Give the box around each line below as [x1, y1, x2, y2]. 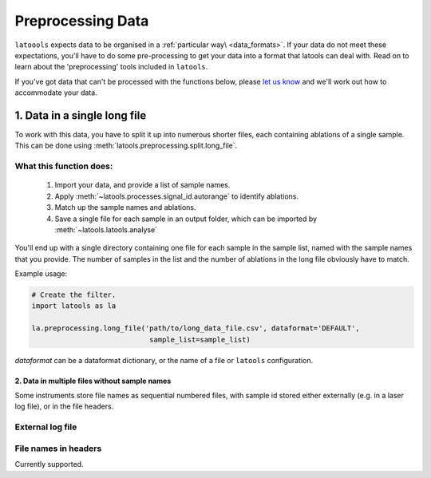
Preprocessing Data [14, 12, 149, 30]
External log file [14, 421, 77, 433]
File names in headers [14, 443, 102, 454]
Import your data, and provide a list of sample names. [54, 180, 231, 190]
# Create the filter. [31, 290, 117, 299]
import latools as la [31, 302, 117, 310]
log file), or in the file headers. [14, 401, 114, 411]
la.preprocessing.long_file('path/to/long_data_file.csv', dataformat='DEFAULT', [31, 324, 361, 333]
